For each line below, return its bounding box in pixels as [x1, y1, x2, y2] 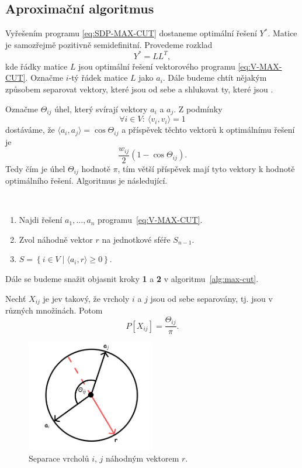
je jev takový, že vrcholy [43, 292, 130, 304]
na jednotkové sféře [102, 233, 171, 245]
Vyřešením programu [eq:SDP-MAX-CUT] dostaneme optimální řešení [5, 27, 257, 39]
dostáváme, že [5, 123, 55, 136]
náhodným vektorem [106, 452, 179, 464]
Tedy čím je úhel [5, 162, 65, 174]
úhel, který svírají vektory [54, 102, 148, 115]
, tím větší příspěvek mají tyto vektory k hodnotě [117, 162, 295, 174]
